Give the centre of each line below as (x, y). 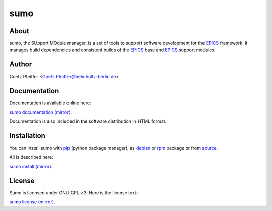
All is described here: (31, 157)
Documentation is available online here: (50, 103)
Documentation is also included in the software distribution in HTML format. (88, 121)
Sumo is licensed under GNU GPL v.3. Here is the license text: (74, 193)
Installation (27, 136)
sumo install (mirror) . (31, 166)
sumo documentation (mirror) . (41, 112)
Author (21, 65)
